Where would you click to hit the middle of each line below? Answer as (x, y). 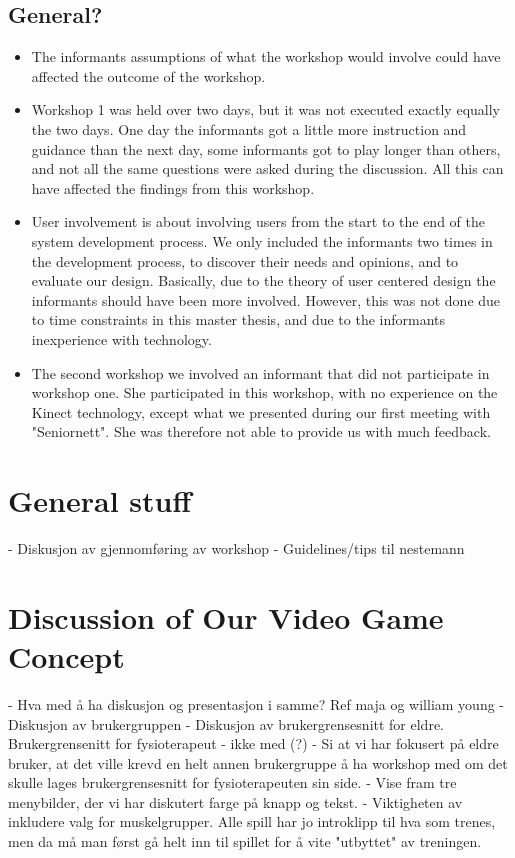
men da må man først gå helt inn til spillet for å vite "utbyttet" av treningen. (245, 841)
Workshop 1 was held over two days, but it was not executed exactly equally (265, 109)
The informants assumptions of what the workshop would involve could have (266, 56)
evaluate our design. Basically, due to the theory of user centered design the (263, 280)
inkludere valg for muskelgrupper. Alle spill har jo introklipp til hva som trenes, (252, 821)
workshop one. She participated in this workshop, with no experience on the (264, 392)
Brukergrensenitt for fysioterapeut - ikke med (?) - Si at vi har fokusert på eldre (253, 743)
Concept (66, 655)
